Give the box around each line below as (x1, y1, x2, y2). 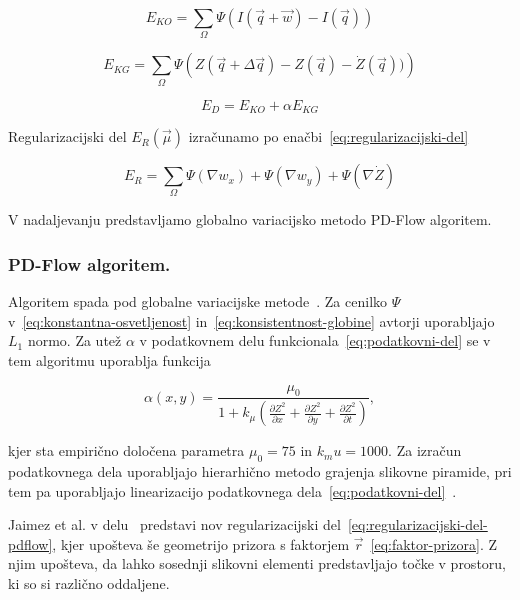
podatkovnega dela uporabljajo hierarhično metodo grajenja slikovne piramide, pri (8, 461, 512, 482)
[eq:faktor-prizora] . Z (370, 533, 498, 554)
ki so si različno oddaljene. (8, 573, 170, 594)
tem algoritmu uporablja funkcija (8, 350, 211, 371)
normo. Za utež (27, 330, 122, 351)
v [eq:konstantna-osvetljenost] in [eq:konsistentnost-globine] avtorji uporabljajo (8, 310, 495, 331)
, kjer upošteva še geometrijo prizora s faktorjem (52, 533, 350, 554)
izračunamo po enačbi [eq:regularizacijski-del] (188, 126, 469, 147)
